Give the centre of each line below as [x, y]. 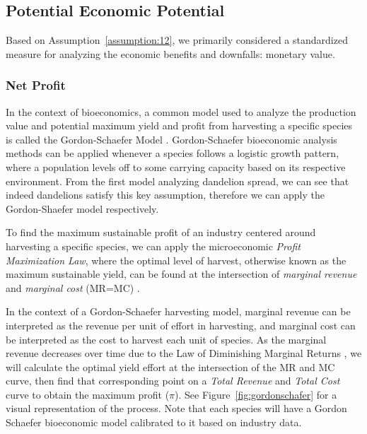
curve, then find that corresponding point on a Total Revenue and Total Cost [173, 381]
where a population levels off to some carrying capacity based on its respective [176, 166]
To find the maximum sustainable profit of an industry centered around [161, 232]
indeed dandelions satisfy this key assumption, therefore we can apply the [165, 195]
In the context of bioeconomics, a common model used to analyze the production [181, 111]
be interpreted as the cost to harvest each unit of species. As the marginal [166, 339]
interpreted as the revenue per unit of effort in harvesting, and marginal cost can [181, 325]
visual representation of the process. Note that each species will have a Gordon [176, 408]
